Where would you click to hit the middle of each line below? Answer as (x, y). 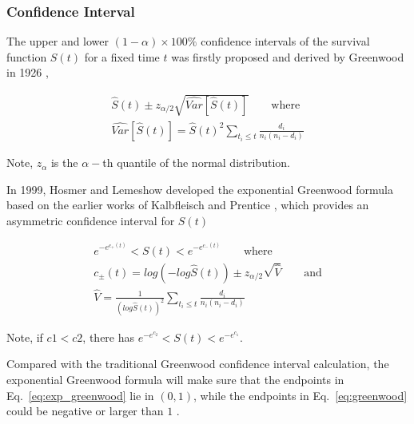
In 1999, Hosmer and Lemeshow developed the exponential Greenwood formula (200, 189)
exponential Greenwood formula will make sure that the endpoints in (175, 379)
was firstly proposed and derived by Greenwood (288, 56)
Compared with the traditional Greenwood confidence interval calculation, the (198, 364)
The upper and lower (58, 41)
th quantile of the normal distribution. (196, 162)
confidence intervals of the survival (285, 41)
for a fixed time (122, 56)
